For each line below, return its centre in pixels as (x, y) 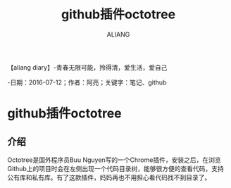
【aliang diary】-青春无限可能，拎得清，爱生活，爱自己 (87, 67)
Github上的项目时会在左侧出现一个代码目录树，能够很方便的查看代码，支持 (115, 168)
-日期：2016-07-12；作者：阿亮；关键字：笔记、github (87, 82)
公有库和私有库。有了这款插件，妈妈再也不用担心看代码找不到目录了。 (109, 177)
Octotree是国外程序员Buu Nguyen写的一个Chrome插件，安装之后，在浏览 (114, 160)
